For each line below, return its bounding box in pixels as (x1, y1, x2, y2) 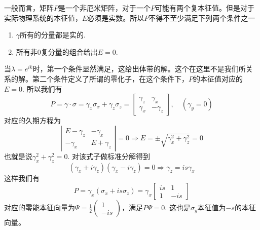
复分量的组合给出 (41, 46, 98, 57)
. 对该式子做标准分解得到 (67, 150, 150, 161)
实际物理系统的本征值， (4, 12, 82, 23)
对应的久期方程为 (4, 115, 61, 126)
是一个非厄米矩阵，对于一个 (58, 3, 151, 13)
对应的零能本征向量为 (4, 202, 75, 213)
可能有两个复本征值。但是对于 (155, 3, 254, 13)
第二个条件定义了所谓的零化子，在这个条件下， (32, 73, 189, 84)
